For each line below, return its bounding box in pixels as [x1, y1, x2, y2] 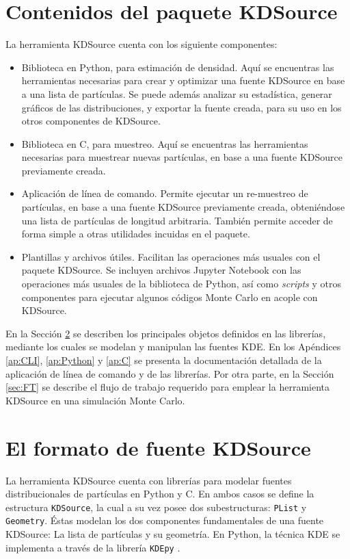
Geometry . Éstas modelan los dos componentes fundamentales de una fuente [5, 513, 324, 528]
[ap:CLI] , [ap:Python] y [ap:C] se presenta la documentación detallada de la [5, 353, 322, 367]
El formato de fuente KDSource [5, 433, 311, 461]
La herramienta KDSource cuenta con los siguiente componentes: [5, 37, 278, 51]
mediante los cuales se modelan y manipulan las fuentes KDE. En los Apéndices [5, 339, 341, 354]
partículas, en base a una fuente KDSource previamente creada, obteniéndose [21, 200, 345, 214]
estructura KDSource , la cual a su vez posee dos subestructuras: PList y [5, 499, 307, 514]
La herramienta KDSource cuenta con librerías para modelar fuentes [5, 473, 292, 487]
